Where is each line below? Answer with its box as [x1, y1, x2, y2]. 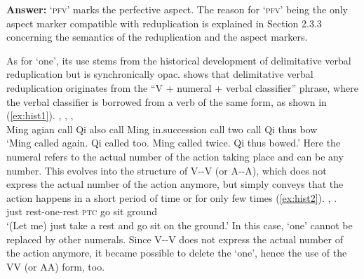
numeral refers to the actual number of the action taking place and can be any [6, 149, 344, 163]
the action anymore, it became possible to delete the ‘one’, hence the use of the [6, 245, 347, 260]
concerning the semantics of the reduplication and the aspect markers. [6, 29, 308, 44]
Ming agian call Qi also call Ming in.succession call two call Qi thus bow [6, 121, 318, 136]
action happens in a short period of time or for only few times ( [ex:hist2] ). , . [6, 190, 337, 205]
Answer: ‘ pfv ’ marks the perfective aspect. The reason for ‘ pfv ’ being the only [6, 2, 348, 16]
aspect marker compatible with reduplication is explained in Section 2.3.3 [6, 15, 322, 30]
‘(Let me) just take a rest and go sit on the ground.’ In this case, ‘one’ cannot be [6, 217, 353, 232]
